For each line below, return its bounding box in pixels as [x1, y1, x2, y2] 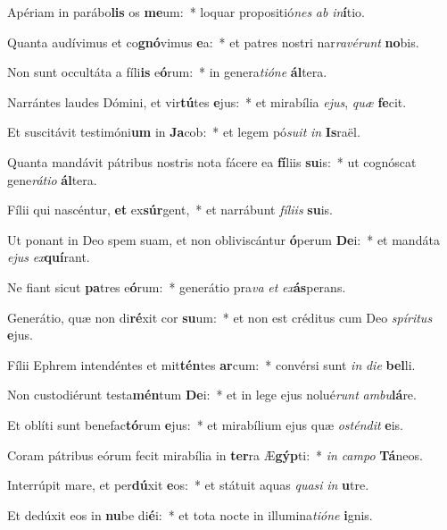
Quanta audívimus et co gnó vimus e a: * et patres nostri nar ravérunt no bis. [7, 32, 419, 51]
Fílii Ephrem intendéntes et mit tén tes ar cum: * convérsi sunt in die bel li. [7, 355, 416, 374]
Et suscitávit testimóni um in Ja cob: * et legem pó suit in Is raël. [7, 122, 360, 141]
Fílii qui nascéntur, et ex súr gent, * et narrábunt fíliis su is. [7, 200, 333, 219]
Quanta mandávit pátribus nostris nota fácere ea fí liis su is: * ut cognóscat [7, 152, 417, 171]
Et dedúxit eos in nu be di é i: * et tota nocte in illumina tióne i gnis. [7, 505, 373, 524]
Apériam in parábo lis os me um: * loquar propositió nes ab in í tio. [7, 3, 366, 21]
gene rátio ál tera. [7, 170, 97, 189]
